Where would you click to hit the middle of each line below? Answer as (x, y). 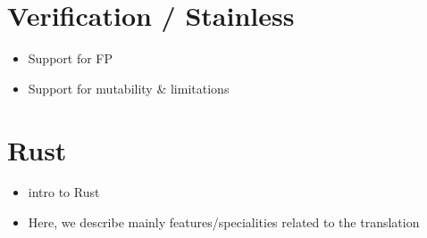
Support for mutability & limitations (129, 88)
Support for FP (71, 58)
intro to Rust (64, 192)
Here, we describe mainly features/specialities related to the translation (224, 222)
